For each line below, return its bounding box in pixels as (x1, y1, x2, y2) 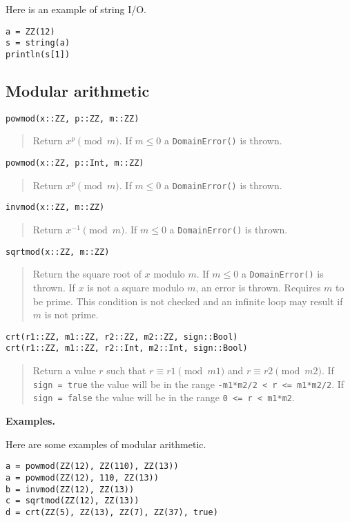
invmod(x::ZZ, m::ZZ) (6, 202, 105, 213)
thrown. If (32, 280, 75, 295)
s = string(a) (6, 38, 70, 48)
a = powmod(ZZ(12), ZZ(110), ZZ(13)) (6, 461, 179, 472)
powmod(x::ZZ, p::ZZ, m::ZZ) (6, 113, 139, 124)
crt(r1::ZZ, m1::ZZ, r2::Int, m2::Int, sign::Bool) (6, 343, 248, 354)
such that (106, 363, 146, 378)
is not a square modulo (87, 280, 184, 295)
